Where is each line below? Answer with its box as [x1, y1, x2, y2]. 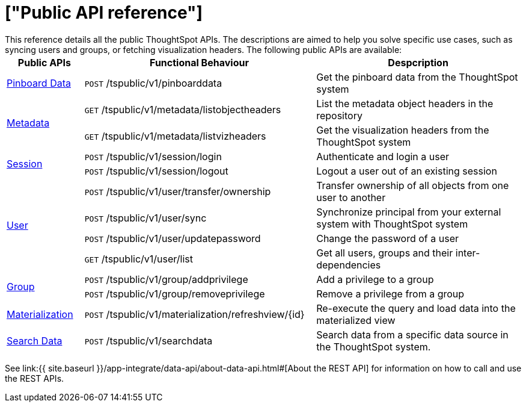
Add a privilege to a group [316, 273, 434, 285]
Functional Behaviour [150, 56, 249, 69]
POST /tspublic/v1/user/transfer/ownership [84, 185, 271, 197]
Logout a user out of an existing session [316, 164, 497, 177]
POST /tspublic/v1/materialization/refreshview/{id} [84, 308, 305, 320]
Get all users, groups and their [316, 246, 453, 259]
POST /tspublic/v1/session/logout [84, 164, 228, 177]
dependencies [316, 258, 381, 271]
